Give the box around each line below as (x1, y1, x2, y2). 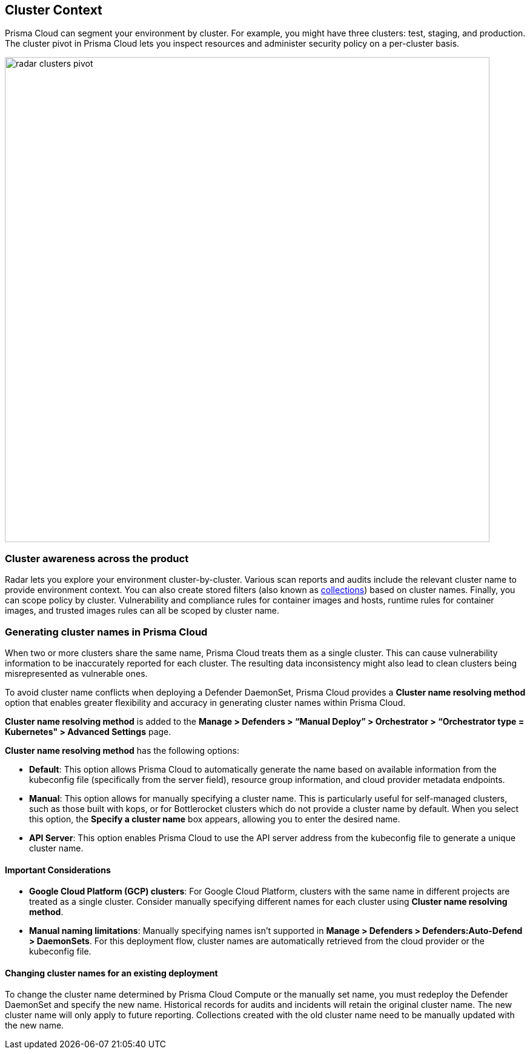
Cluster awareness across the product (5, 552, 189, 565)
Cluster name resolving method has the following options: (5, 745, 239, 756)
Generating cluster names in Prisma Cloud (5, 625, 208, 638)
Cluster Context (5, 2, 102, 18)
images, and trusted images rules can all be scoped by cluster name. (5, 605, 279, 616)
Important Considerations (5, 864, 111, 875)
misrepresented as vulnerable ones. (5, 668, 148, 679)
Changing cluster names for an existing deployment (5, 967, 218, 978)
